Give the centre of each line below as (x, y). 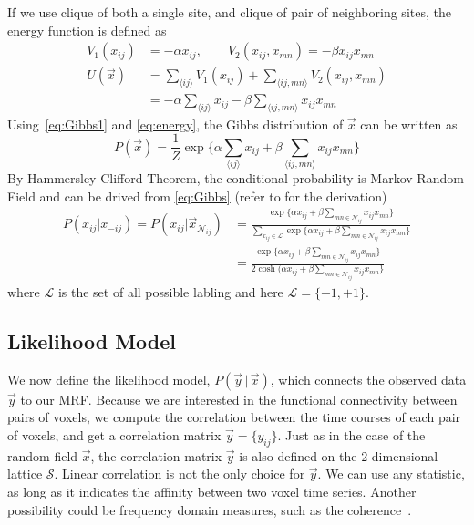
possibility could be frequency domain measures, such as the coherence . (210, 509)
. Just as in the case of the (351, 434)
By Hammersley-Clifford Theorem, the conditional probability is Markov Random (236, 178)
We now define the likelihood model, (109, 379)
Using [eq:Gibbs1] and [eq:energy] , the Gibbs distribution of (175, 124)
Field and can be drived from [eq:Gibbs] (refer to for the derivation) (197, 196)
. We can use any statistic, (391, 474)
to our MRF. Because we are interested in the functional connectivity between (239, 399)
